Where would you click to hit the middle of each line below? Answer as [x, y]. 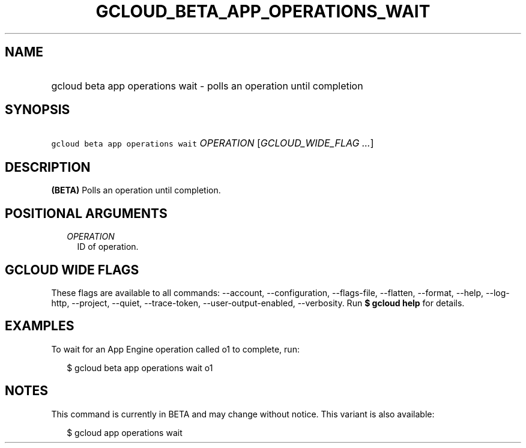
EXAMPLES [40, 326]
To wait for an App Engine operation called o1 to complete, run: [175, 349]
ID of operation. [108, 247]
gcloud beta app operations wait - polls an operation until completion [207, 86]
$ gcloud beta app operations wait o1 [140, 368]
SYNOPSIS [38, 110]
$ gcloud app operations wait [125, 432]
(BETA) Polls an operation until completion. [136, 190]
